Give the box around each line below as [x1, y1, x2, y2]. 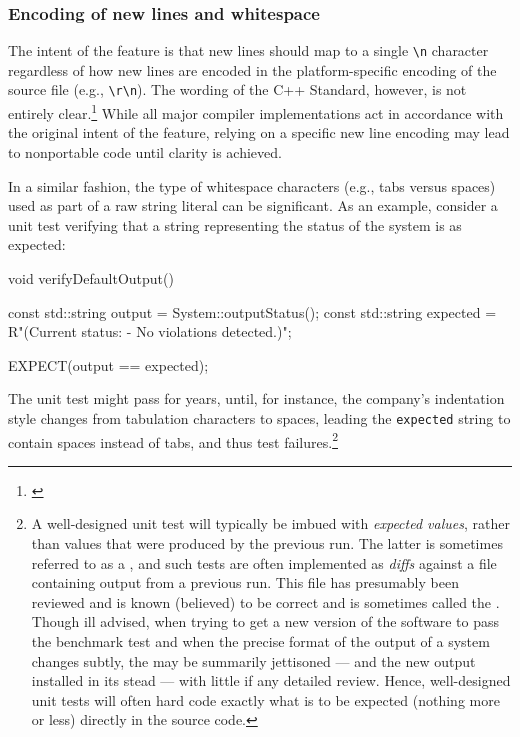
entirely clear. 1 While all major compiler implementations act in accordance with [8, 100, 504, 123]
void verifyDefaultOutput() [8, 267, 174, 288]
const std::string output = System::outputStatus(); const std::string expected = [8, 301, 497, 322]
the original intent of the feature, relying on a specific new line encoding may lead [8, 122, 510, 143]
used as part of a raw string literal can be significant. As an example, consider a [8, 195, 498, 216]
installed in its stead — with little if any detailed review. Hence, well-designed [31, 670, 511, 691]
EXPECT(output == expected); [8, 354, 209, 375]
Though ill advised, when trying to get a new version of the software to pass [31, 611, 499, 632]
